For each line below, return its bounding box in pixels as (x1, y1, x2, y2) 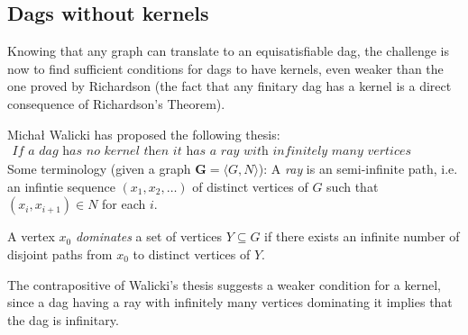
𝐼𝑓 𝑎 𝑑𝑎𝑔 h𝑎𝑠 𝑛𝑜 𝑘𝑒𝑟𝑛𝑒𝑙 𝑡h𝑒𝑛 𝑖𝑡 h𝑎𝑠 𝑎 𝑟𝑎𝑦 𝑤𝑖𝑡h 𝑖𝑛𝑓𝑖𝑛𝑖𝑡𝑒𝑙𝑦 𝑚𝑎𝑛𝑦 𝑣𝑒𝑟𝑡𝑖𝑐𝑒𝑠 (12, 145, 412, 158)
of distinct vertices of (192, 177, 308, 195)
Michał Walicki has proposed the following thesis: (7, 124, 280, 143)
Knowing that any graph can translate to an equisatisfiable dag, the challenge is (7, 41, 450, 60)
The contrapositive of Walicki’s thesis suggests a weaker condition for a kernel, (7, 275, 441, 294)
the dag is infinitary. (7, 310, 119, 329)
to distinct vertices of (133, 244, 251, 263)
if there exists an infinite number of (264, 227, 460, 246)
